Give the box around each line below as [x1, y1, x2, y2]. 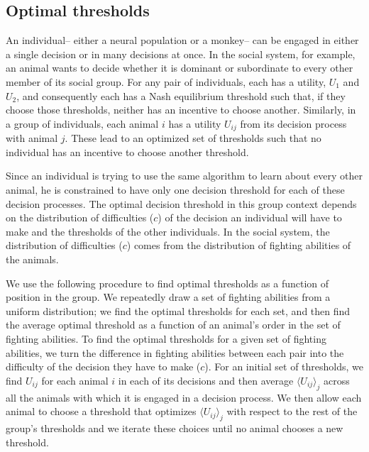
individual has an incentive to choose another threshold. [6, 144, 249, 159]
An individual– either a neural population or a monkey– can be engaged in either [6, 33, 359, 48]
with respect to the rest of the [226, 404, 358, 419]
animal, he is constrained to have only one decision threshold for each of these [6, 182, 345, 197]
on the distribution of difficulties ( [6, 210, 154, 225]
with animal [6, 131, 58, 145]
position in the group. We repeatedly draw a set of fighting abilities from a [6, 290, 331, 304]
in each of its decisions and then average [118, 373, 294, 387]
